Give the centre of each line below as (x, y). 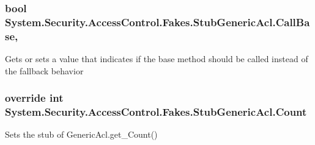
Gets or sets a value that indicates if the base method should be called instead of (157, 59)
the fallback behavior (44, 70)
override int (34, 98)
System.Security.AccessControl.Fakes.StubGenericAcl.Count (156, 112)
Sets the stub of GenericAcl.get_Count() (81, 134)
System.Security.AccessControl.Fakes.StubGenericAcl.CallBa (157, 22)
